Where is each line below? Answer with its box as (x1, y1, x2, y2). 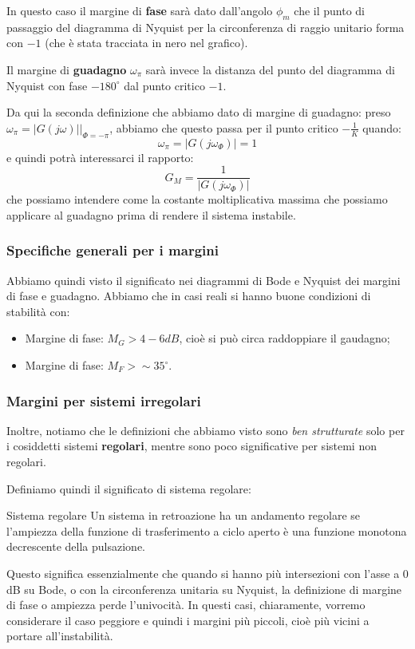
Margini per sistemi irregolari (6, 390, 201, 410)
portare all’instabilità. (6, 627, 113, 644)
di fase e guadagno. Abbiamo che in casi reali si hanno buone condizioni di (6, 287, 371, 304)
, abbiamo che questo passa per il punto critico (109, 119, 338, 136)
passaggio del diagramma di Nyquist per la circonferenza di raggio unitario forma (6, 18, 405, 35)
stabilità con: (6, 303, 70, 319)
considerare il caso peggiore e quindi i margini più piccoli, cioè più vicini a (6, 611, 370, 628)
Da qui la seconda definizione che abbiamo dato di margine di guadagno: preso (6, 104, 391, 121)
